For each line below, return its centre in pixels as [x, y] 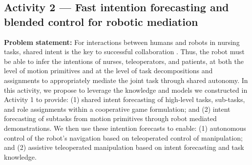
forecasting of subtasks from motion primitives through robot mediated [110, 118]
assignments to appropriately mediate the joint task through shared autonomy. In [126, 80]
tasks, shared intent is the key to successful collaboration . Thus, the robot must [124, 52]
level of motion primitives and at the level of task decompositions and [108, 71]
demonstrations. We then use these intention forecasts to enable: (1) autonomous [125, 128]
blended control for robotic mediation [101, 21]
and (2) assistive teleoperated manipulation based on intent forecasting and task [124, 147]
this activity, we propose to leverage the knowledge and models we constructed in [126, 90]
